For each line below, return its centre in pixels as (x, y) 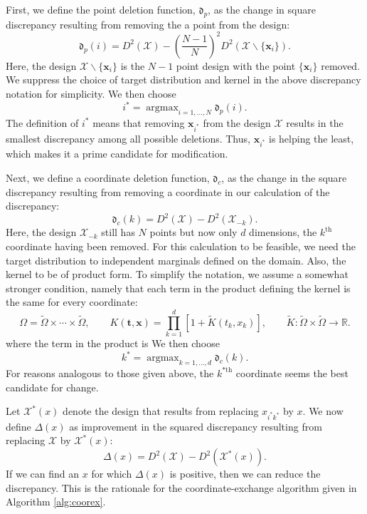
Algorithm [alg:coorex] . (56, 502)
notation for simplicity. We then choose (91, 94)
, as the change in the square (284, 178)
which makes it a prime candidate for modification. (117, 154)
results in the (315, 122)
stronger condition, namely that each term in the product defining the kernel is (178, 288)
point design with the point (236, 65)
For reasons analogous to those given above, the (110, 372)
